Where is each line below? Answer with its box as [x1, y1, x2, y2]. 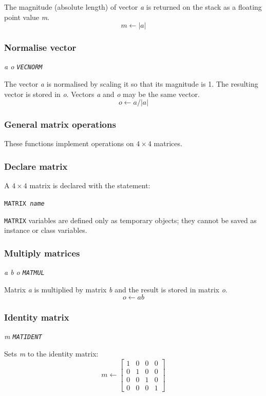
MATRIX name [4, 200, 45, 207]
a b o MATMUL [4, 267, 45, 277]
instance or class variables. [4, 225, 87, 235]
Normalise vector [4, 41, 77, 54]
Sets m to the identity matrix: [4, 348, 99, 359]
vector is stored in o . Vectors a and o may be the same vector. [4, 88, 200, 99]
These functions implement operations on [4, 138, 134, 149]
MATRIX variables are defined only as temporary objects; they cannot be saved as [4, 214, 257, 225]
